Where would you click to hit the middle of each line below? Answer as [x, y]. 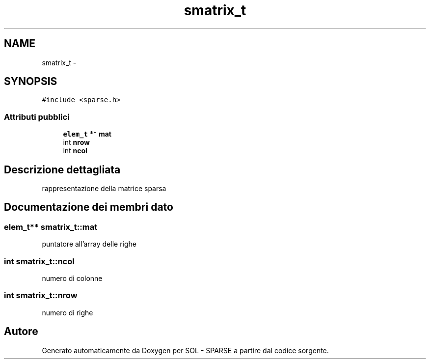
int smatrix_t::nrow [41, 295]
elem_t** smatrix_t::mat [51, 227]
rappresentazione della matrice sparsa [104, 189]
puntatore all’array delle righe [89, 244]
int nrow [76, 142]
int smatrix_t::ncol [39, 261]
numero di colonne [72, 278]
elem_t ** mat [87, 134]
